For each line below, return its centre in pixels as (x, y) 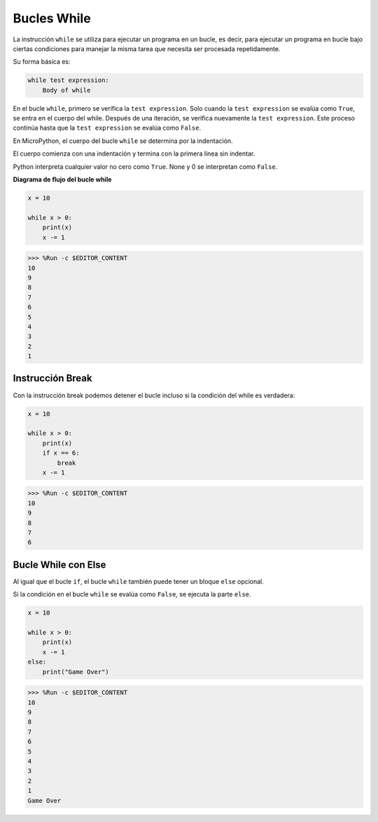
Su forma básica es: (42, 62)
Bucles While (52, 18)
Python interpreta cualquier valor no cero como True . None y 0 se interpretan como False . (145, 166)
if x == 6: (61, 453)
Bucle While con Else (59, 564)
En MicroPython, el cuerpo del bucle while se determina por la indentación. (123, 141)
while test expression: (69, 80)
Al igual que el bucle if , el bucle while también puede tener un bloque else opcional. (138, 581)
